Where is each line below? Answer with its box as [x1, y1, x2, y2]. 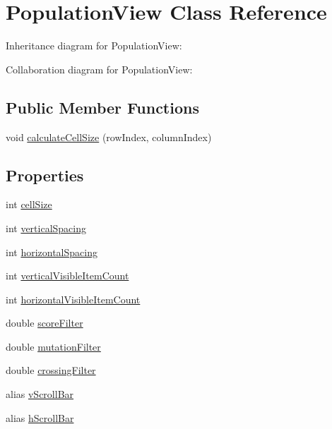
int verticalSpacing [6, 220, 87, 235]
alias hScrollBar [6, 410, 74, 425]
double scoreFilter [6, 315, 83, 330]
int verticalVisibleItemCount [6, 268, 129, 283]
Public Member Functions [6, 96, 199, 118]
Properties [6, 164, 84, 186]
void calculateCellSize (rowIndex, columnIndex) [6, 129, 212, 144]
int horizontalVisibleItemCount [6, 291, 141, 306]
